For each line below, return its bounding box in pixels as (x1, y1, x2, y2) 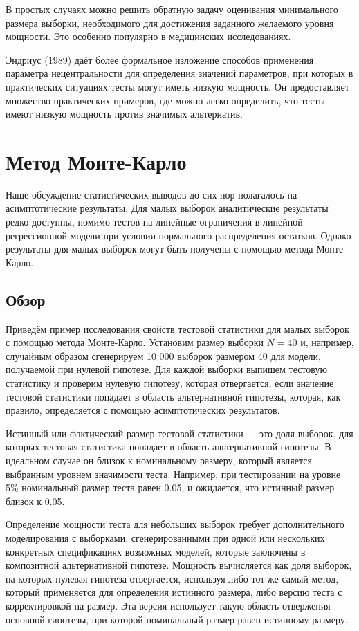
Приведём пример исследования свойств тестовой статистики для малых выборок (6, 321, 349, 336)
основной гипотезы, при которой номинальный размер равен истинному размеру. (6, 612, 348, 626)
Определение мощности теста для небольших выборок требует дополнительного (6, 517, 344, 531)
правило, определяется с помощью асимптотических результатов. (6, 403, 280, 417)
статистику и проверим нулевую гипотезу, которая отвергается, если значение (6, 376, 334, 390)
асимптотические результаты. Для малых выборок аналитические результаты (6, 201, 329, 215)
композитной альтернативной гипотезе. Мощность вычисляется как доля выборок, (6, 558, 352, 572)
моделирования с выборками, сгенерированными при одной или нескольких (6, 530, 325, 545)
